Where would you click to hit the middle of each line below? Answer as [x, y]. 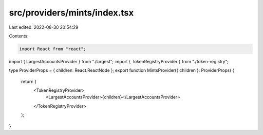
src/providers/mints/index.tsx [71, 13]
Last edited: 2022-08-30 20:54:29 [44, 27]
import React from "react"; [53, 49]
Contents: [19, 36]
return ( [29, 81]
